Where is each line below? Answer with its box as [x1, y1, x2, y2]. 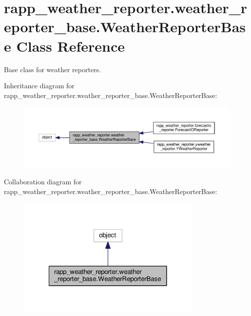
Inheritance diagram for [4, 80, 75, 91]
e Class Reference [4, 36, 125, 56]
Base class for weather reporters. [4, 64, 101, 74]
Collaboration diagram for [4, 177, 82, 187]
